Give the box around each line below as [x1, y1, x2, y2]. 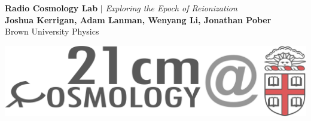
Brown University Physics [5, 25, 99, 38]
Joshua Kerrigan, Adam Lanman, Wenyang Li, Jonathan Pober [5, 13, 272, 26]
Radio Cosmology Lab [5, 2, 98, 14]
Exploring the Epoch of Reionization [105, 2, 237, 14]
